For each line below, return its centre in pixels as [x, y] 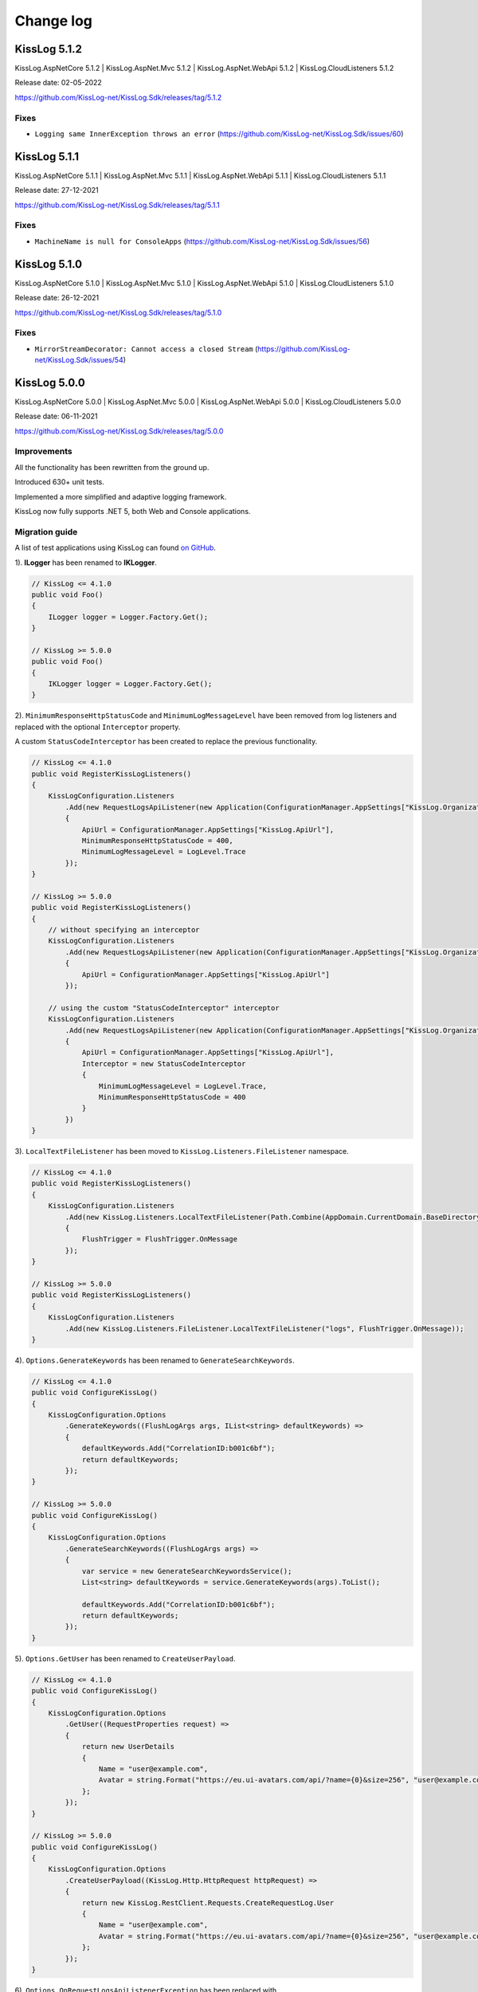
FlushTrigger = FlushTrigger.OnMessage [160, 1239]
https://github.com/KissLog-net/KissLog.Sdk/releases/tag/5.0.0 [119, 431]
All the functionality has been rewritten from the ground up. [112, 467]
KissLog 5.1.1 [47, 157]
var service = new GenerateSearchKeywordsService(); [187, 1571]
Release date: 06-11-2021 [56, 416]
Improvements [43, 452]
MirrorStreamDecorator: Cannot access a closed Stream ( [146, 349]
